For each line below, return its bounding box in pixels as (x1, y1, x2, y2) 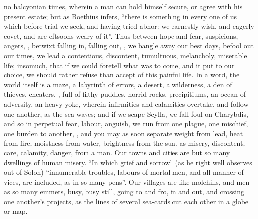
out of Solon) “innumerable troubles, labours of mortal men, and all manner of (4, 167, 244, 177)
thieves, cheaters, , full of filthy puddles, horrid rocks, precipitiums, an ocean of (4, 89, 246, 99)
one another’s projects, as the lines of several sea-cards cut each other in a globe (4, 196, 249, 206)
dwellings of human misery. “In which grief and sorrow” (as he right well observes (4, 157, 252, 167)
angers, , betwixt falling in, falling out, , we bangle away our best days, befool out (4, 40, 254, 51)
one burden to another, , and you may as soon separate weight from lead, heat (4, 128, 243, 138)
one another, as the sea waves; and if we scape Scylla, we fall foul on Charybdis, (4, 108, 248, 119)
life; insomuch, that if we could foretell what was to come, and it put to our (4, 60, 235, 70)
